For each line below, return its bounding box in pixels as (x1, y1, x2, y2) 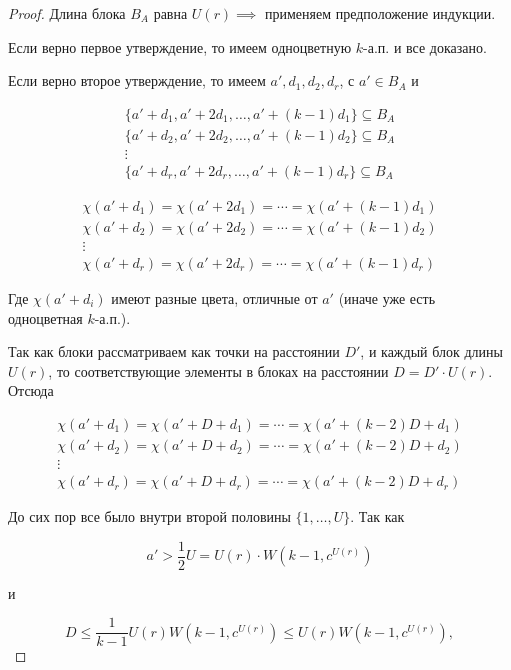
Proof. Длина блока (8, 3, 126, 23)
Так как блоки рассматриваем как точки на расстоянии (8, 341, 340, 362)
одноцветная (8, 307, 83, 328)
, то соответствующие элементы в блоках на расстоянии (48, 360, 389, 381)
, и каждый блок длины (360, 341, 503, 362)
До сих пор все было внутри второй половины (8, 506, 291, 527)
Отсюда (8, 380, 54, 401)
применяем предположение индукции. (264, 3, 496, 23)
